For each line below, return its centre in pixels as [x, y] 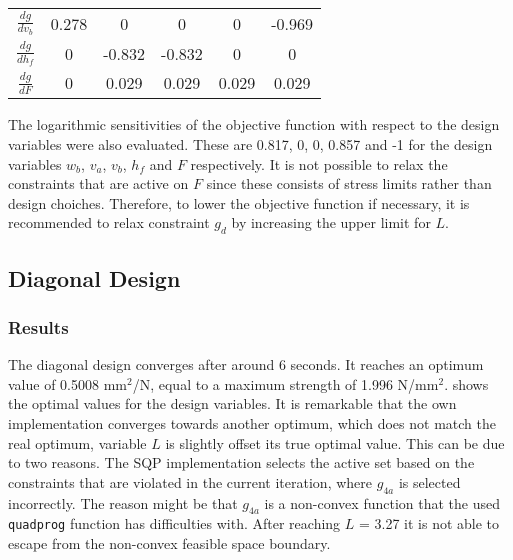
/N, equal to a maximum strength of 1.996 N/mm [285, 383]
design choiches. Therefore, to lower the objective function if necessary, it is [239, 202]
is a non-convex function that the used [382, 502]
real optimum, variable [77, 442]
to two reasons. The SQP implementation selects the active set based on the [241, 462]
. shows [466, 383]
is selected [429, 481]
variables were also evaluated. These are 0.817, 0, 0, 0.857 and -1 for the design [250, 144]
